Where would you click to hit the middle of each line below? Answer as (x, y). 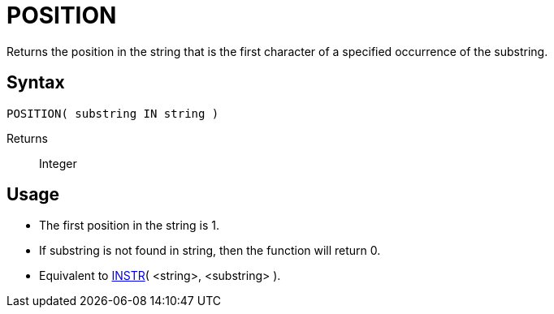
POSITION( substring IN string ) (113, 113)
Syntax (36, 83)
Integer (58, 163)
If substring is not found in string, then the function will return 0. (210, 251)
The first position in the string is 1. (130, 226)
